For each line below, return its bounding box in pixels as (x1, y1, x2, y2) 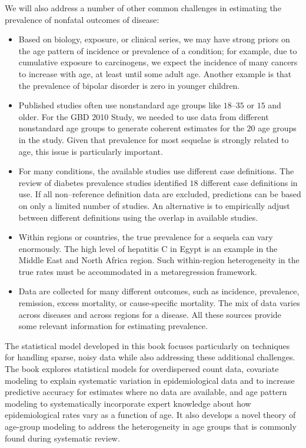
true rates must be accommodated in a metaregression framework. (18, 265, 257, 277)
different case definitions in (201, 176, 298, 188)
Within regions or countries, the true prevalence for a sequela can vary (18, 231, 273, 243)
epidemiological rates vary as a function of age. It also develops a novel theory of (5, 409, 296, 421)
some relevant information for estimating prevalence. (18, 320, 208, 332)
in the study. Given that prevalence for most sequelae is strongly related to (18, 133, 289, 145)
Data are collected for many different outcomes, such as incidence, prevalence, (18, 285, 300, 297)
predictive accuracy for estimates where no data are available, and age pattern (5, 386, 287, 398)
